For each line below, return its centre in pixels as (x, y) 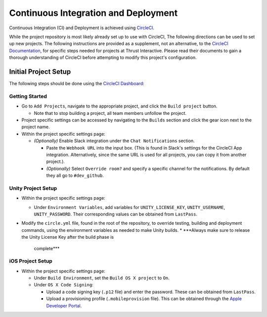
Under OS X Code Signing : (64, 285)
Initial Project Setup (40, 72)
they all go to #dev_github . (75, 175)
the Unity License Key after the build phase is (67, 237)
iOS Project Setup (31, 261)
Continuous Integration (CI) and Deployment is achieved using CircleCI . (82, 28)
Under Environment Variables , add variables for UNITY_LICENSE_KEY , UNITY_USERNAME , (130, 207)
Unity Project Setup (33, 188)
